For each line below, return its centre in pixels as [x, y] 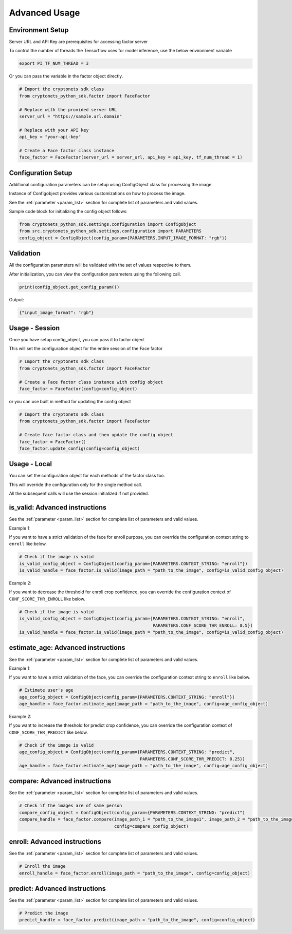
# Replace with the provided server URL [68, 109]
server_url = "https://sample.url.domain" [71, 116]
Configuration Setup [41, 173]
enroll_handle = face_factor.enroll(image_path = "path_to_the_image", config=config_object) [135, 873]
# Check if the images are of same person [71, 806]
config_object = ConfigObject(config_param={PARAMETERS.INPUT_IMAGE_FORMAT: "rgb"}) [123, 238]
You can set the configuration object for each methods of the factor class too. [87, 476]
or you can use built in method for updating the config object [70, 402]
